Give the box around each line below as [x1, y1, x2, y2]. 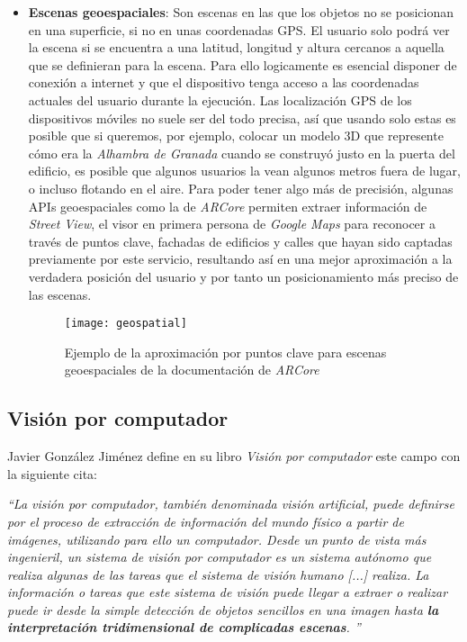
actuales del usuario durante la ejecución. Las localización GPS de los [28, 90, 412, 109]
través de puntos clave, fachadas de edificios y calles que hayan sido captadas [28, 231, 453, 250]
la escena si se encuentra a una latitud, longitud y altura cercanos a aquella [28, 38, 445, 57]
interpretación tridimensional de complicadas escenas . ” [7, 618, 361, 637]
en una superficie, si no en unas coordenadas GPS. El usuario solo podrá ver [28, 20, 450, 39]
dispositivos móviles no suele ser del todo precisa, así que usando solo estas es [28, 108, 456, 127]
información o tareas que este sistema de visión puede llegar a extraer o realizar [7, 583, 448, 601]
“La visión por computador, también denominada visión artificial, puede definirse [7, 494, 454, 513]
